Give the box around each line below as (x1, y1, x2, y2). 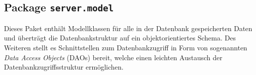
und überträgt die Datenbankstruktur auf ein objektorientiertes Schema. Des (4, 33, 236, 43)
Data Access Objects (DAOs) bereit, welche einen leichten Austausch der (4, 52, 222, 62)
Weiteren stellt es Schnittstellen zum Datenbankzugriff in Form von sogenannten (4, 42, 248, 52)
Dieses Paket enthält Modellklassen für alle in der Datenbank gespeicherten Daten (4, 23, 253, 33)
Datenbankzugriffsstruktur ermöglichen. (4, 62, 124, 72)
